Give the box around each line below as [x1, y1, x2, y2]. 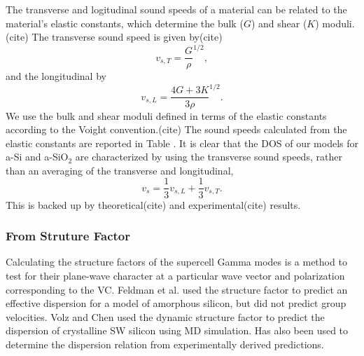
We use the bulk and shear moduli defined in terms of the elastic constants [6, 108, 327, 123]
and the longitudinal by [6, 69, 106, 83]
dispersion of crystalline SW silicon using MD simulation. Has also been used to [6, 323, 349, 338]
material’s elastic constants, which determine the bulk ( [6, 15, 244, 30]
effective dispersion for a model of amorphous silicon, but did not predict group [6, 296, 346, 310]
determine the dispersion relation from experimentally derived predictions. [6, 336, 324, 351]
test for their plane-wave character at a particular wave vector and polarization [6, 268, 345, 282]
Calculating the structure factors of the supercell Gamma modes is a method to [6, 254, 347, 269]
